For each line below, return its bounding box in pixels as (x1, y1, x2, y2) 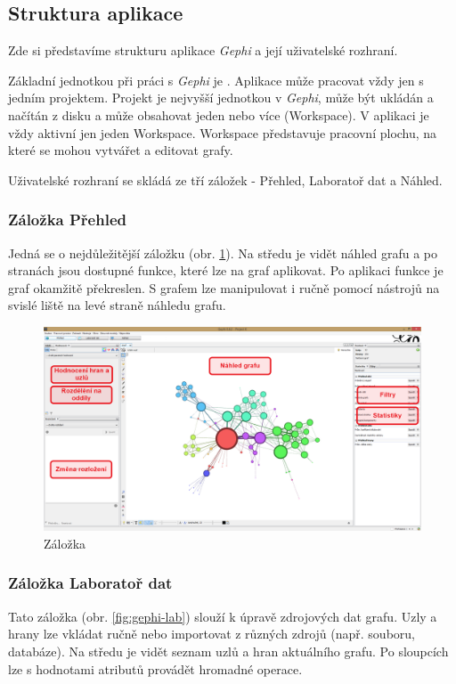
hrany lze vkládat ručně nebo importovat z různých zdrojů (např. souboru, (8, 624, 415, 643)
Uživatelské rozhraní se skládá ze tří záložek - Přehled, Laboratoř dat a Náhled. (8, 170, 443, 189)
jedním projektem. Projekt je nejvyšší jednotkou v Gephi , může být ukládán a (8, 88, 434, 107)
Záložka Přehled (8, 208, 126, 231)
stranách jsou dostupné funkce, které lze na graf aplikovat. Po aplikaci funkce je (8, 261, 444, 280)
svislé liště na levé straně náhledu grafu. (8, 296, 226, 314)
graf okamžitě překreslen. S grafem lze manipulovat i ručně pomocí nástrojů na (8, 278, 440, 297)
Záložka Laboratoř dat (8, 572, 173, 594)
